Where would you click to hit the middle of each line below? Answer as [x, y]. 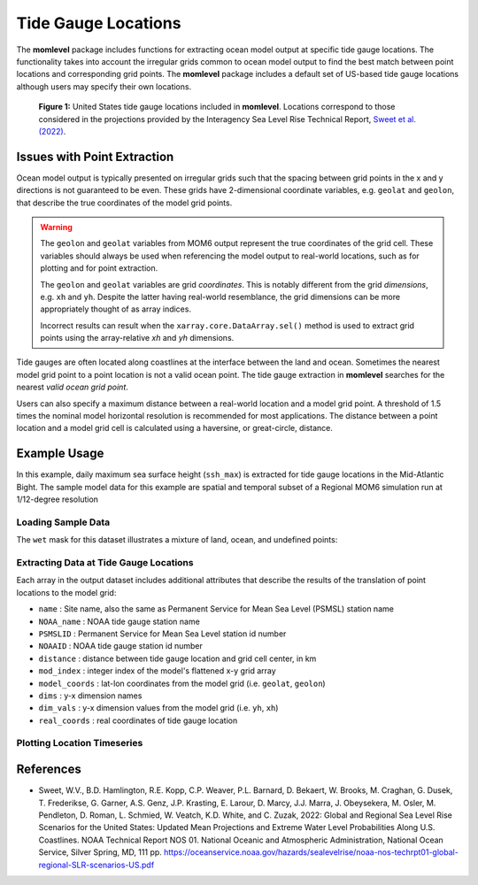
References [49, 770]
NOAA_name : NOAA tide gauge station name [119, 621]
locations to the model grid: [66, 592]
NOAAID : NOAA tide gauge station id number [120, 646]
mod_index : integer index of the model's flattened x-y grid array [157, 671]
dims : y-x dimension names [90, 696]
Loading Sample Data [63, 522]
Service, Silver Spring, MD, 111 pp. [100, 852]
